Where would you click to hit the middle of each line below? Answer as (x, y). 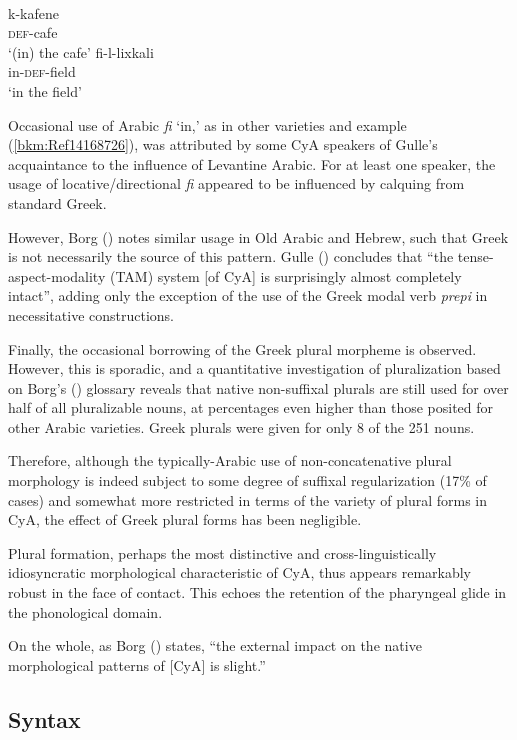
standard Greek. (57, 202)
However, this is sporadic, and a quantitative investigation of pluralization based (254, 368)
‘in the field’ (45, 90)
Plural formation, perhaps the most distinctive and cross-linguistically (222, 552)
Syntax (44, 718)
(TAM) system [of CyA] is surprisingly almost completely (285, 275)
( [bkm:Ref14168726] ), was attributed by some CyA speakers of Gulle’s (223, 144)
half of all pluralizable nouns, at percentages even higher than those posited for (251, 407)
